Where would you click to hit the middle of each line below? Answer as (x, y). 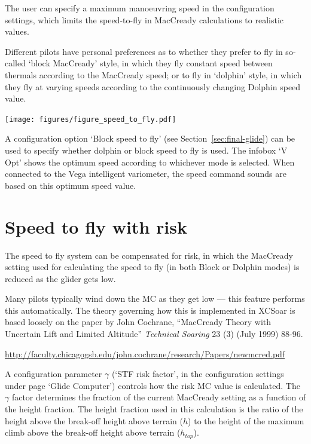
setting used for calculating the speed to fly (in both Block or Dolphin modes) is (152, 267)
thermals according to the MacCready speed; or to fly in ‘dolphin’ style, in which (153, 74)
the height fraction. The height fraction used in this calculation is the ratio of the (154, 409)
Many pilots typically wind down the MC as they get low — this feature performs (155, 298)
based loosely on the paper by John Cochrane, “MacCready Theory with (138, 322)
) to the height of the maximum (246, 420)
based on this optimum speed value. (71, 185)
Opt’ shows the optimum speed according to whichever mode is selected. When (150, 162)
